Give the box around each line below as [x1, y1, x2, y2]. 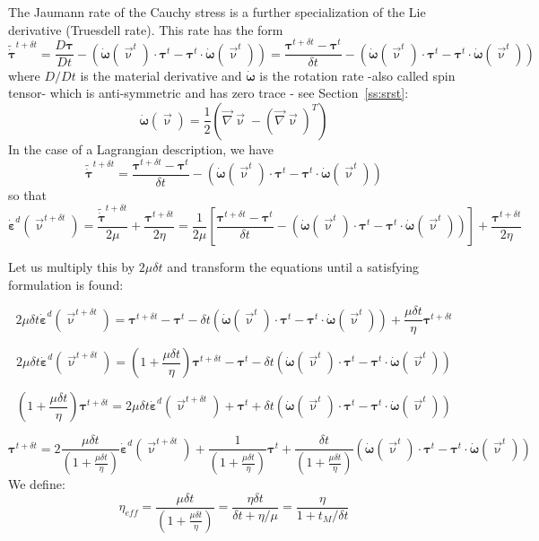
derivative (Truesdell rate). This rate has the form [8, 20, 283, 39]
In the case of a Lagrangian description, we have [8, 139, 274, 158]
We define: [8, 475, 65, 493]
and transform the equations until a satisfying [167, 257, 420, 276]
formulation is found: [8, 275, 124, 293]
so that [8, 186, 47, 205]
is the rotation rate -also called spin [259, 65, 456, 84]
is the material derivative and [80, 65, 242, 84]
